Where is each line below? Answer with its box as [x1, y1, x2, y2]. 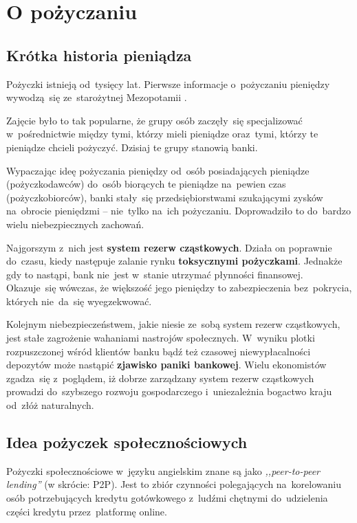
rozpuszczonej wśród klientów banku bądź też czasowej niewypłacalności [6, 344, 311, 358]
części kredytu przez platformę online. [6, 504, 167, 518]
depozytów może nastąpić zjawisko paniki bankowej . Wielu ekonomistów [6, 357, 327, 372]
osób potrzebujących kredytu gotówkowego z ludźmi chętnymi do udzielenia [6, 491, 328, 505]
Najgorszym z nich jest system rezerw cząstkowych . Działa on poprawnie [6, 240, 332, 254]
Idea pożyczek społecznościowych [6, 432, 248, 453]
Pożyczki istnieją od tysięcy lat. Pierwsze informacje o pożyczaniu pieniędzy [6, 76, 330, 91]
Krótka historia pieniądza [6, 44, 192, 65]
